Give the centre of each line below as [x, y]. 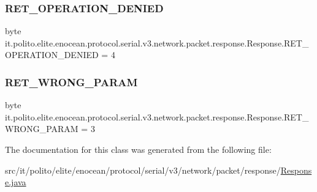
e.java [16, 182]
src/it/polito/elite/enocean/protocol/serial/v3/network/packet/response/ [143, 170]
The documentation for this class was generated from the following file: [138, 149]
